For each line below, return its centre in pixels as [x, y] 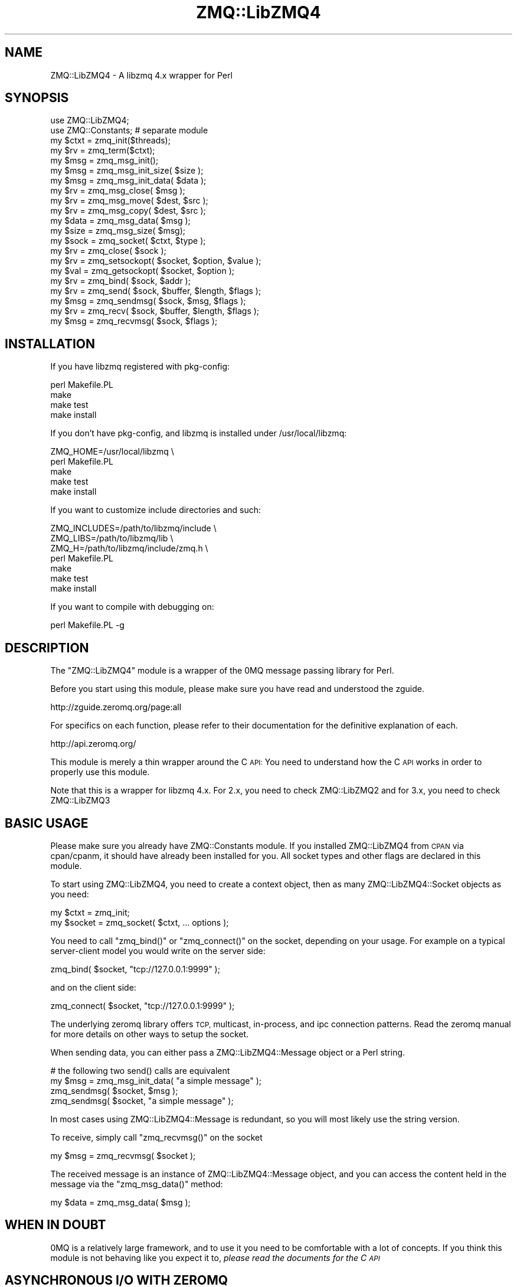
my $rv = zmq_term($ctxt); [103, 151]
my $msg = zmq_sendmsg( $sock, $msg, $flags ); [148, 301]
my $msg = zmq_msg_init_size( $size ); [127, 171]
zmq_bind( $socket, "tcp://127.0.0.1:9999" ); [135, 969]
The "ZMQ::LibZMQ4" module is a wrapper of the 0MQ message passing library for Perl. [222, 671]
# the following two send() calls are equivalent [140, 1070]
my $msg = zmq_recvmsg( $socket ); [123, 1155]
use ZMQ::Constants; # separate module [129, 130]
